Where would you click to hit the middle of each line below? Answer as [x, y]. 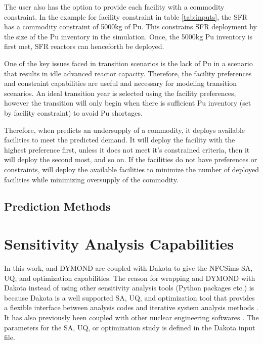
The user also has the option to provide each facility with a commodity [114, 7]
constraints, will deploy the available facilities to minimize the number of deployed [131, 169]
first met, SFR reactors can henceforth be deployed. [84, 46]
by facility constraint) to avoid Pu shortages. [73, 112]
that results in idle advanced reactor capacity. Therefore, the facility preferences [128, 73]
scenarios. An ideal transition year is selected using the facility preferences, [120, 93]
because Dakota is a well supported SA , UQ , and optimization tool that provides [129, 297]
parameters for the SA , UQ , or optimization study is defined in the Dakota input [130, 327]
